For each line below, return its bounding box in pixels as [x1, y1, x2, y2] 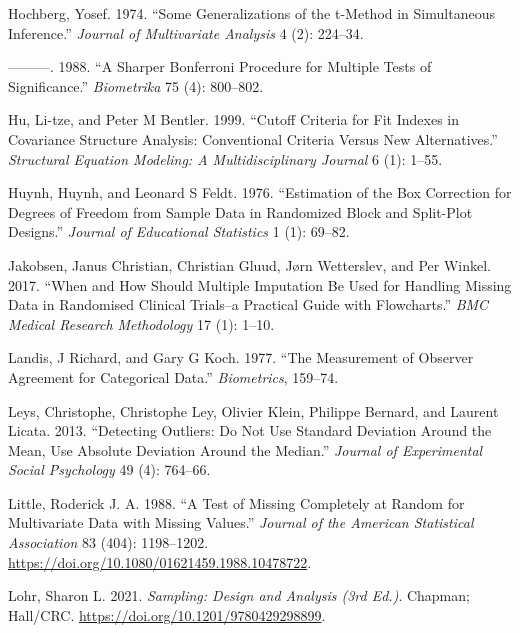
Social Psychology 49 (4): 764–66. [8, 459, 211, 480]
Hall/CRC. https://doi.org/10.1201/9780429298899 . [8, 604, 326, 625]
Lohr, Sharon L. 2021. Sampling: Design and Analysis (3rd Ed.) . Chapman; [8, 585, 470, 606]
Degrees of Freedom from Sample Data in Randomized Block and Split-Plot [8, 201, 473, 222]
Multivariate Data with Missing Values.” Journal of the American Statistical [8, 512, 474, 533]
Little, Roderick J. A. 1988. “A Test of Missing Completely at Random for [8, 492, 465, 513]
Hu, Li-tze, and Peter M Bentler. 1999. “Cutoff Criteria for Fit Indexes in [8, 109, 459, 130]
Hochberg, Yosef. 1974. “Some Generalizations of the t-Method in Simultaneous [8, 3, 495, 23]
